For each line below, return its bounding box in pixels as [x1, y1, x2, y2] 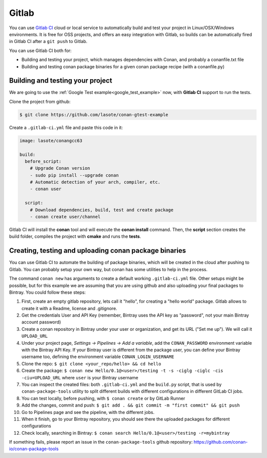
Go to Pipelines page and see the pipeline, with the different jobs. [21, 409, 155, 415]
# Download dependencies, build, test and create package [30, 207, 174, 213]
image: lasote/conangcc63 [19, 137, 83, 143]
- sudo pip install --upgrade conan [30, 172, 119, 178]
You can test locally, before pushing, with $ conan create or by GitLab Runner [21, 395, 185, 401]
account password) [21, 319, 61, 325]
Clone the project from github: [9, 98, 71, 104]
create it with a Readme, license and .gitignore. [21, 305, 117, 311]
